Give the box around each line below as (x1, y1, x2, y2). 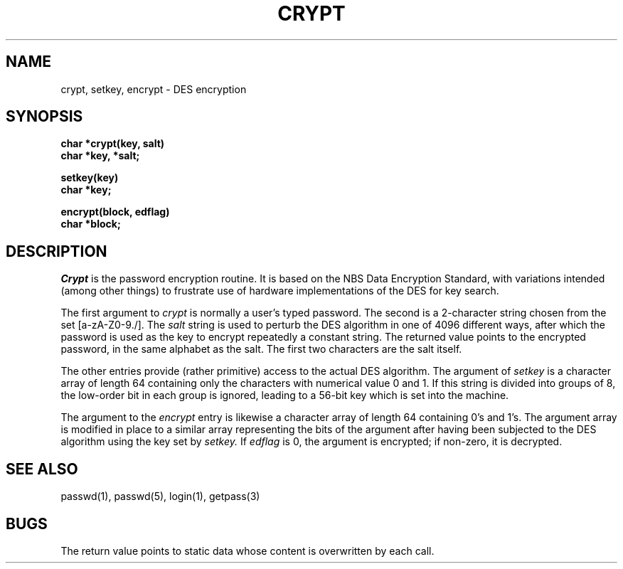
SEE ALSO (6, 459, 78, 478)
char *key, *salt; (60, 149, 140, 162)
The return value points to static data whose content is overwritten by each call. (60, 544, 435, 557)
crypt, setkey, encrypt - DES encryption (60, 83, 247, 95)
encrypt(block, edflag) (60, 206, 170, 218)
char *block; (60, 218, 121, 230)
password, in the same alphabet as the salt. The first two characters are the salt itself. (60, 343, 462, 356)
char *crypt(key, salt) (60, 137, 165, 150)
